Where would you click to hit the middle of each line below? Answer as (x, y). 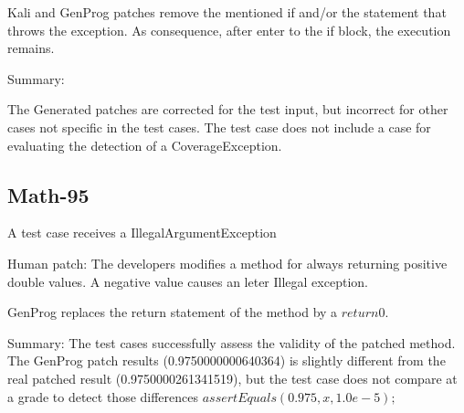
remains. (31, 48)
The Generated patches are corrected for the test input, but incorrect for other (228, 109)
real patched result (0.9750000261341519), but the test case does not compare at (232, 378)
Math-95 (48, 194)
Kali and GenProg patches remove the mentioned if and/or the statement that (227, 12)
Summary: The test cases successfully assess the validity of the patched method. (232, 342)
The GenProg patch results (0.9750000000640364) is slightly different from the (227, 360)
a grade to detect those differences (103, 396)
